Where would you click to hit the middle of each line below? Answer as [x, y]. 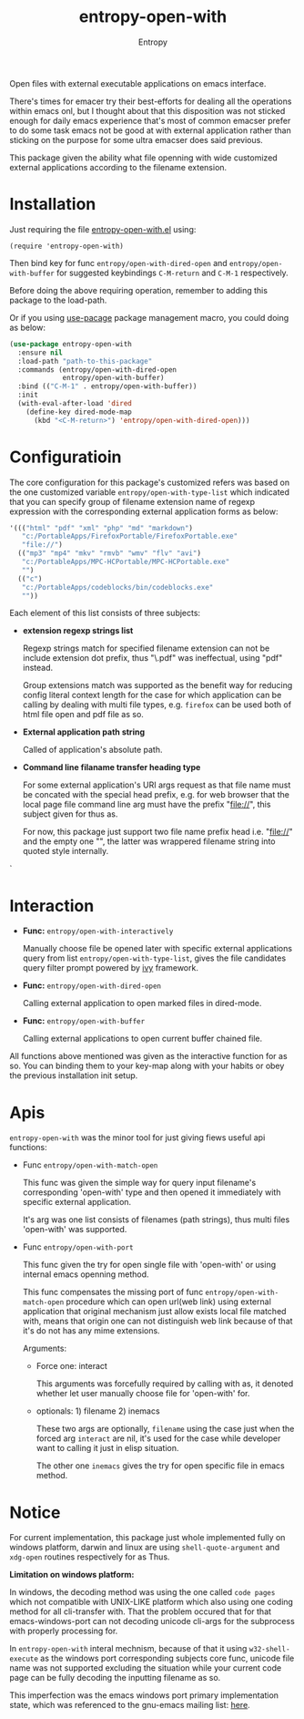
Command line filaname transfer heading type [111, 767]
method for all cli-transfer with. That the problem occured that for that [140, 1611]
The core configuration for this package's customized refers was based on [149, 482]
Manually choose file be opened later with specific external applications [157, 949]
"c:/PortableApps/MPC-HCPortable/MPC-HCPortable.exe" [126, 562]
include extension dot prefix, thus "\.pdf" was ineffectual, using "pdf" [152, 658]
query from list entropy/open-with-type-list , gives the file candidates [154, 958]
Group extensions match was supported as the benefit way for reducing [157, 685]
